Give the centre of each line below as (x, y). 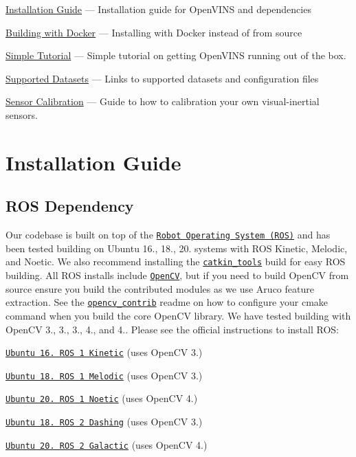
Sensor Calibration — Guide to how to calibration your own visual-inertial (163, 101)
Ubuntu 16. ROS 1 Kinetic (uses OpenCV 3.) (104, 352)
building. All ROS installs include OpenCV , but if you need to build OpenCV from (177, 275)
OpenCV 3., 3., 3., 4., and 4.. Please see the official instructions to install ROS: (172, 329)
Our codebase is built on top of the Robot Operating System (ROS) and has (168, 235)
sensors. (22, 114)
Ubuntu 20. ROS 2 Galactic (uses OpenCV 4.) (107, 444)
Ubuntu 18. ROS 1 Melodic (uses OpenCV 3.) (104, 375)
